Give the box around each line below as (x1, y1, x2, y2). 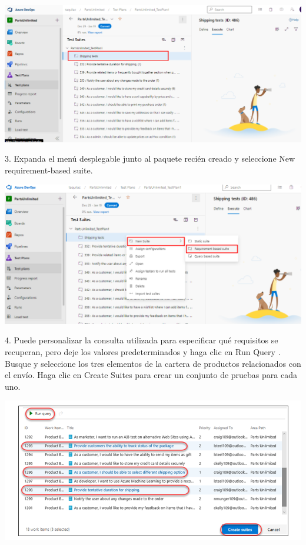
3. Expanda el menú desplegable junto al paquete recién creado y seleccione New (5, 152, 295, 165)
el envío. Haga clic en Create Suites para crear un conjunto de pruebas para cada (5, 369, 297, 381)
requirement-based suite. (5, 163, 93, 176)
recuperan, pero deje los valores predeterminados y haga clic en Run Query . (5, 345, 281, 357)
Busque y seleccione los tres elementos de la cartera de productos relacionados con (5, 357, 301, 369)
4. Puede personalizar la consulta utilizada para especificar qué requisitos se (5, 334, 278, 346)
